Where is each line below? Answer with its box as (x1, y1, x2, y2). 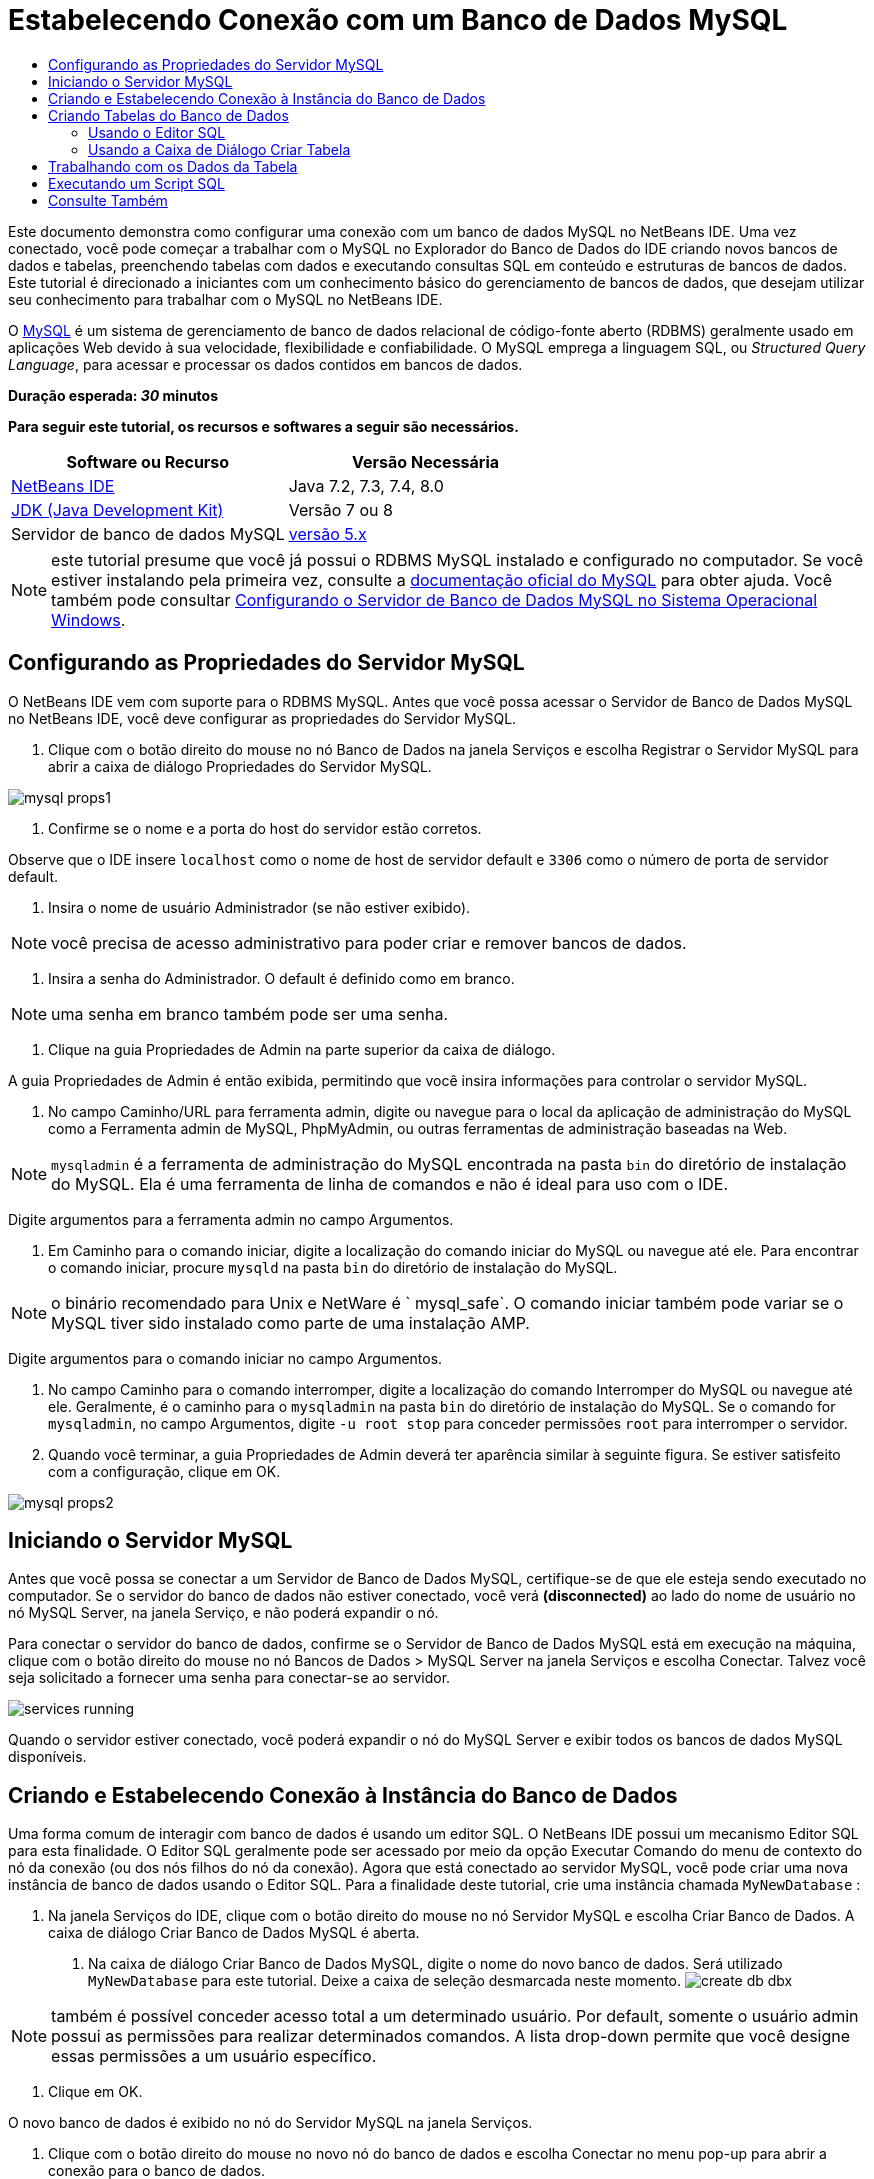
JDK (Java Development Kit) (11, 499, 224, 520)
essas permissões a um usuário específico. (51, 2046, 377, 2067)
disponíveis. (8, 1748, 87, 1766)
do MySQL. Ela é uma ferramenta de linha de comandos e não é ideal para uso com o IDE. (51, 1173, 729, 1194)
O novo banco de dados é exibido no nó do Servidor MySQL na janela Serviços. (8, 2114, 533, 2132)
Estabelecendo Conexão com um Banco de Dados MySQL (8, 3, 788, 37)
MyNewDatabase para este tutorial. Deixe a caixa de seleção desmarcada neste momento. (88, 1972, 682, 1990)
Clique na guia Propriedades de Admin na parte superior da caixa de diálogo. (48, 1040, 556, 1058)
